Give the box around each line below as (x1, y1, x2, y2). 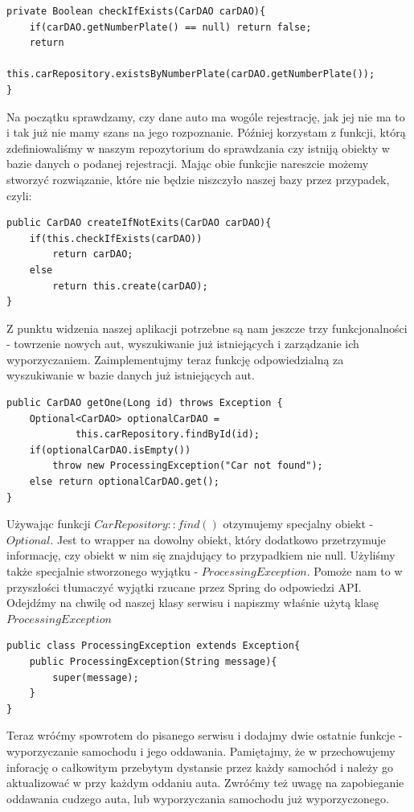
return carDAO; (52, 248, 133, 260)
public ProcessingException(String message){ (29, 655, 277, 667)
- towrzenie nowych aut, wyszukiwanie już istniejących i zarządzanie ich (6, 335, 359, 352)
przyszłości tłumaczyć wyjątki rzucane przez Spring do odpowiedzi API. (6, 578, 362, 595)
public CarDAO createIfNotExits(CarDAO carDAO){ (6, 217, 272, 229)
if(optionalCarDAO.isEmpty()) (29, 444, 191, 456)
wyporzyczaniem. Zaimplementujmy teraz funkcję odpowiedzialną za (6, 351, 344, 367)
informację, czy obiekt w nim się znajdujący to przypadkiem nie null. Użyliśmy (6, 547, 396, 564)
